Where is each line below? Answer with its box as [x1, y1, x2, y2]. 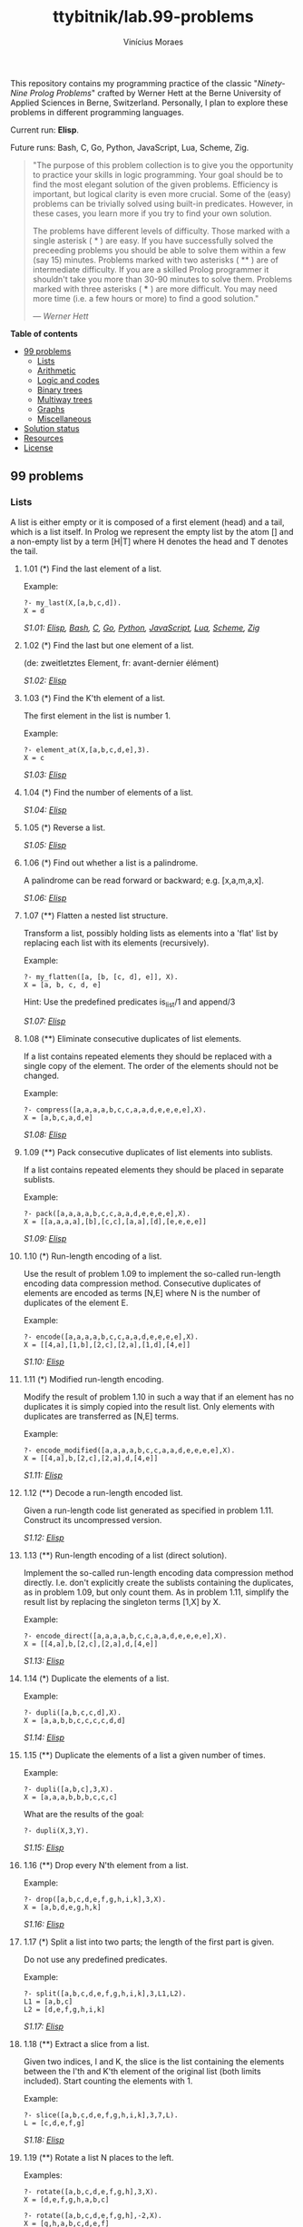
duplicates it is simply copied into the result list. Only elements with [23, 1401, 275, 1412]
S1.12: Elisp [23, 1532, 64, 1543]
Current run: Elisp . [10, 124, 80, 135]
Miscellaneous [36, 413, 92, 424]
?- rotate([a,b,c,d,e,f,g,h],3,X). [23, 2187, 159, 2197]
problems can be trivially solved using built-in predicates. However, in [32, 198, 294, 209]
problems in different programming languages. [10, 106, 184, 117]
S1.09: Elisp [23, 1233, 67, 1244]
